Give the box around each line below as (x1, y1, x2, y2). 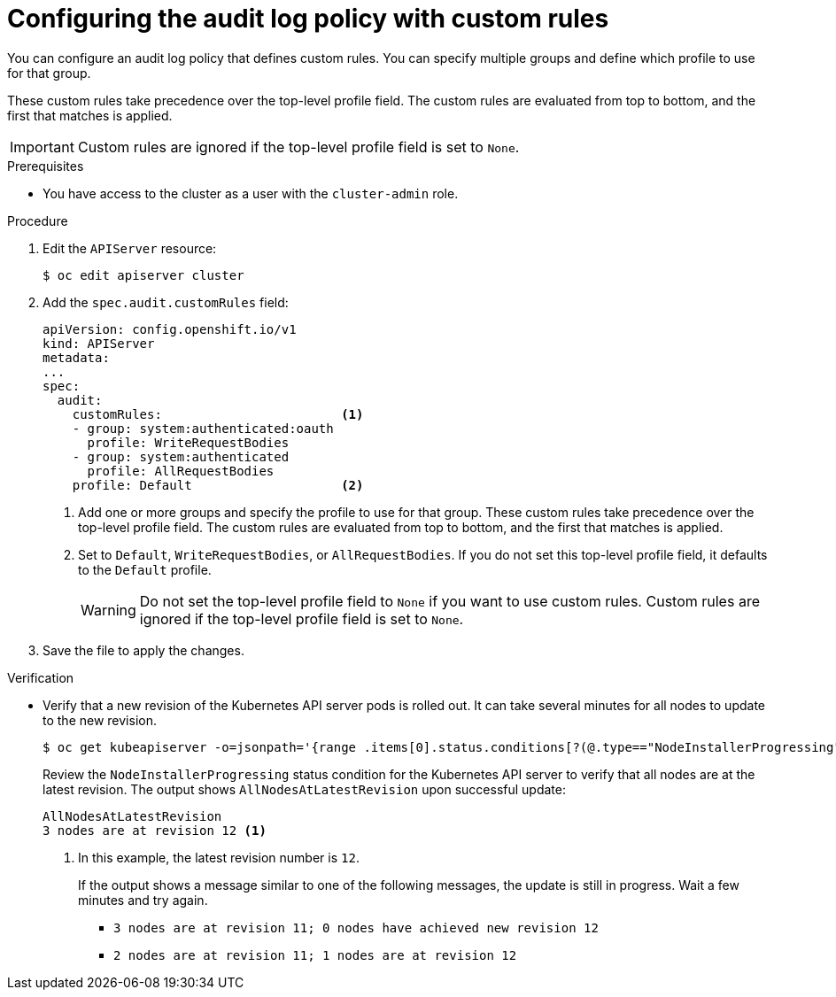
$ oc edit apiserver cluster (43, 267, 244, 282)
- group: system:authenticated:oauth (72, 421, 334, 436)
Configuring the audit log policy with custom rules (7, 4, 609, 34)
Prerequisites (7, 158, 84, 174)
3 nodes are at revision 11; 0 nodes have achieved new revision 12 (113, 920, 599, 935)
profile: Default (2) (72, 477, 364, 492)
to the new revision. (43, 712, 157, 728)
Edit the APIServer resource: (43, 240, 217, 256)
